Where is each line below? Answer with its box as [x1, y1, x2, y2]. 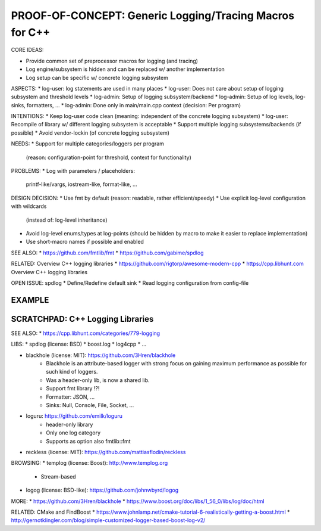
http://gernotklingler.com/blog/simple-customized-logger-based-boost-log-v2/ [11, 517, 206, 524]
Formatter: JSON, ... [46, 393, 95, 400]
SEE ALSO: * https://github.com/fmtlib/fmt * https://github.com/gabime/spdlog [11, 249, 204, 256]
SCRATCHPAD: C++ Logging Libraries [11, 313, 154, 324]
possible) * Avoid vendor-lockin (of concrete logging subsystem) [11, 129, 169, 136]
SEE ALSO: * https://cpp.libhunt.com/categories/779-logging [11, 330, 160, 337]
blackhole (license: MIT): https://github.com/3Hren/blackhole [26, 352, 176, 359]
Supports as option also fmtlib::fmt [46, 437, 131, 445]
